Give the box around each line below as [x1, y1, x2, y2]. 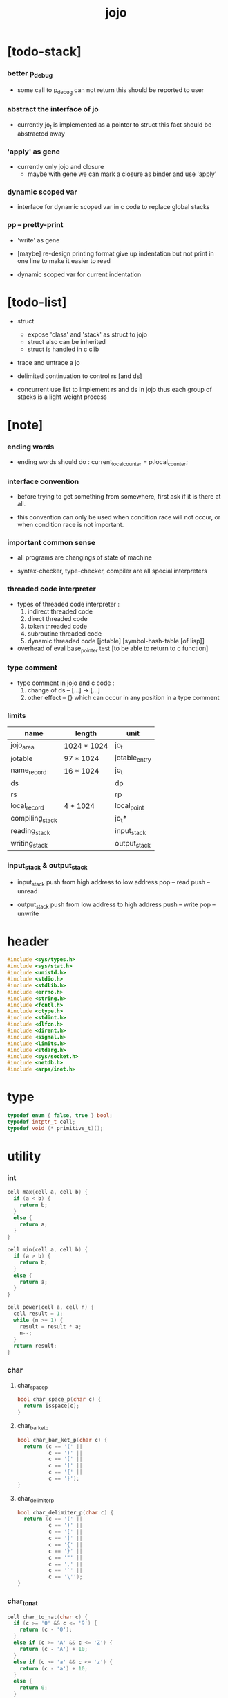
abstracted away [17, 129, 66, 138]
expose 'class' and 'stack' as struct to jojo [27, 330, 147, 339]
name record [10, 765, 47, 776]
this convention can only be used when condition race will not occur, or [17, 513, 221, 521]
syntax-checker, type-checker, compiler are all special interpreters [17, 566, 207, 575]
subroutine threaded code [27, 629, 102, 638]
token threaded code [27, 622, 88, 630]
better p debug [7, 69, 53, 80]
